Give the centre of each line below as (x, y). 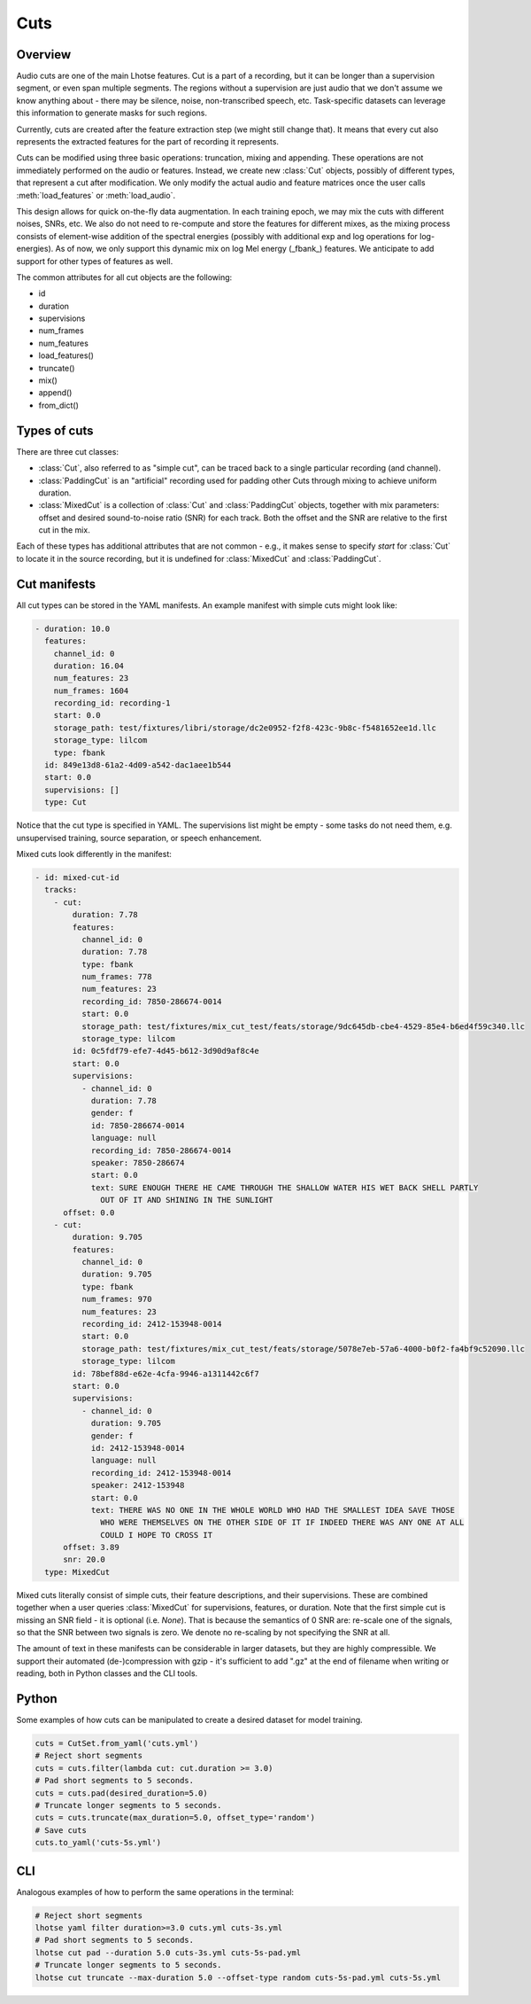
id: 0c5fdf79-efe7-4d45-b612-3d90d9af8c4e (166, 1051)
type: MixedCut (77, 1572)
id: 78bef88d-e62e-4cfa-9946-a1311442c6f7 (166, 1373)
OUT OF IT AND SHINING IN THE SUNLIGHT (187, 1200)
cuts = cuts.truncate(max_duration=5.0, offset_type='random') (175, 1818)
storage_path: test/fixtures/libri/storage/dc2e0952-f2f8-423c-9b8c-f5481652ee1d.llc (245, 728)
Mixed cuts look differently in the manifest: (94, 854)
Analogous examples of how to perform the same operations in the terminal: (155, 1891)
